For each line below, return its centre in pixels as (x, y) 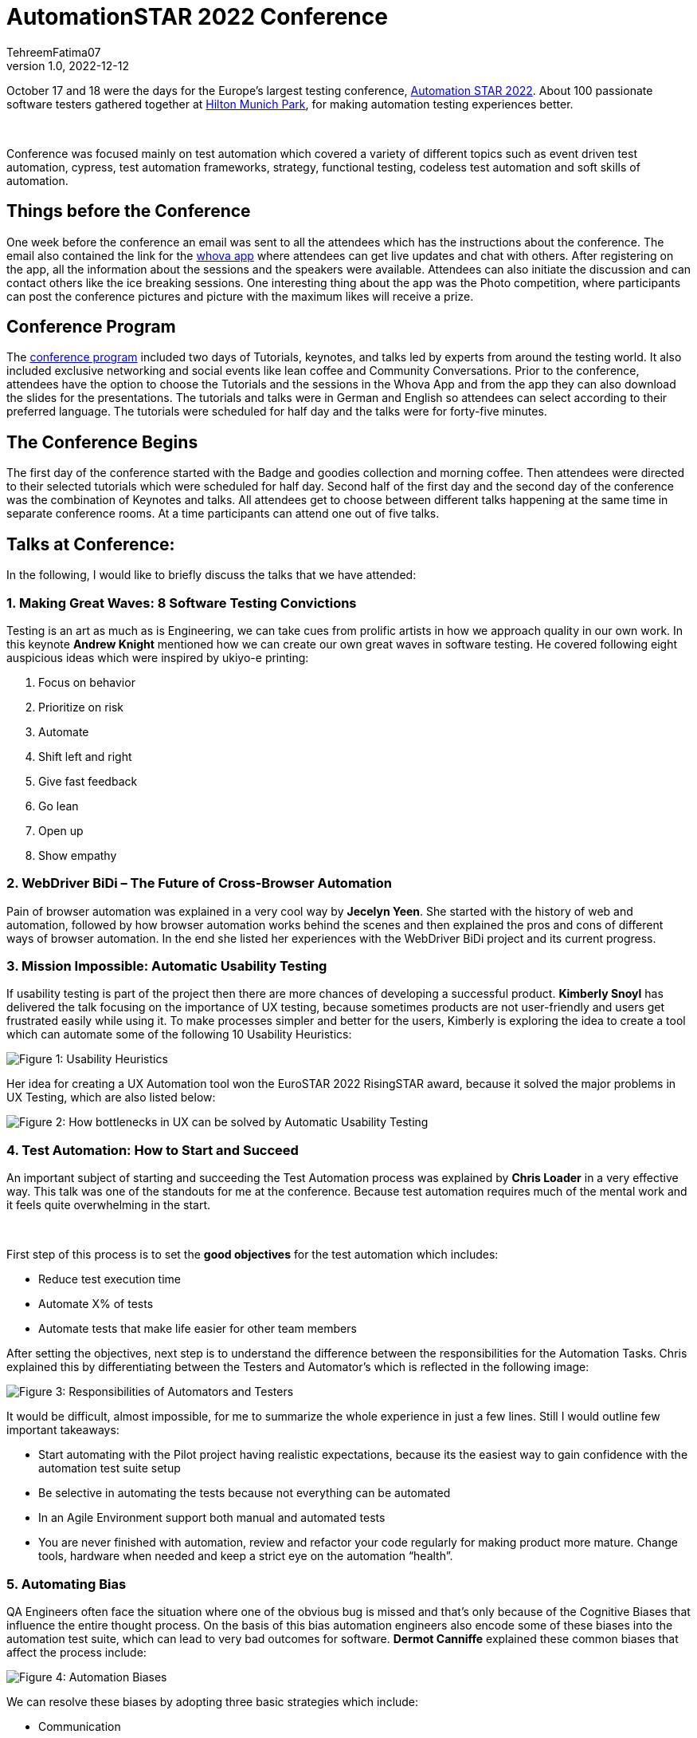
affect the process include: (76, 1652)
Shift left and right (85, 756)
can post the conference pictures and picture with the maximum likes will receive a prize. (240, 296)
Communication (80, 1726)
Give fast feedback (88, 781)
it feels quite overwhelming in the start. (109, 1205)
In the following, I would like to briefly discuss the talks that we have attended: (211, 575)
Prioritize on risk (81, 707)
